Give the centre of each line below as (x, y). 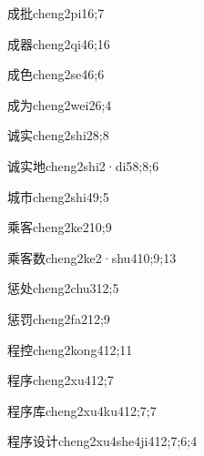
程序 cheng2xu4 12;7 (61, 380)
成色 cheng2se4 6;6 (56, 74)
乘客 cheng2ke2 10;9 (60, 227)
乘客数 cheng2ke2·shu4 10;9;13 (92, 257)
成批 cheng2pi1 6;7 (56, 13)
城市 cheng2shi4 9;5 (58, 196)
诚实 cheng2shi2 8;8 (58, 135)
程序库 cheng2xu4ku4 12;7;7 (82, 410)
